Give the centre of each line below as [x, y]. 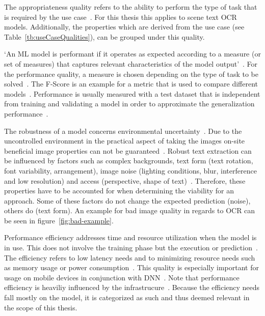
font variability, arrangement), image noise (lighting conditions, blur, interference [130, 170]
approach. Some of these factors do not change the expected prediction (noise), [127, 200]
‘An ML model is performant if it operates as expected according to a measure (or [132, 54]
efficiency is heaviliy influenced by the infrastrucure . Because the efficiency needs [132, 287]
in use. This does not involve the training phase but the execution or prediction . [131, 248]
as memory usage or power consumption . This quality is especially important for [131, 267]
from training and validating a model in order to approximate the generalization [129, 104]
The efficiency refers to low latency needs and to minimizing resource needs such [130, 257]
